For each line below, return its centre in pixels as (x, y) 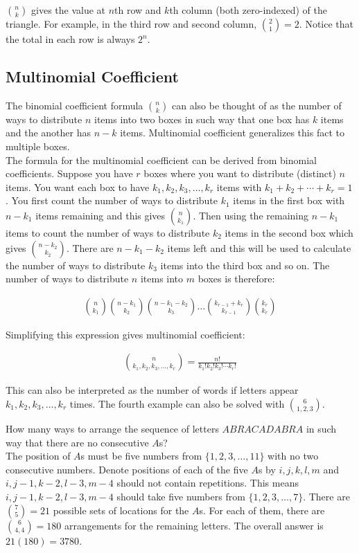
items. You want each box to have (78, 187)
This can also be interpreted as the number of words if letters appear (152, 390)
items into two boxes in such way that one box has (202, 119)
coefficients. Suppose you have (69, 173)
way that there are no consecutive (77, 442)
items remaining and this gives (100, 215)
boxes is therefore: (236, 279)
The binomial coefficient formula (75, 105)
